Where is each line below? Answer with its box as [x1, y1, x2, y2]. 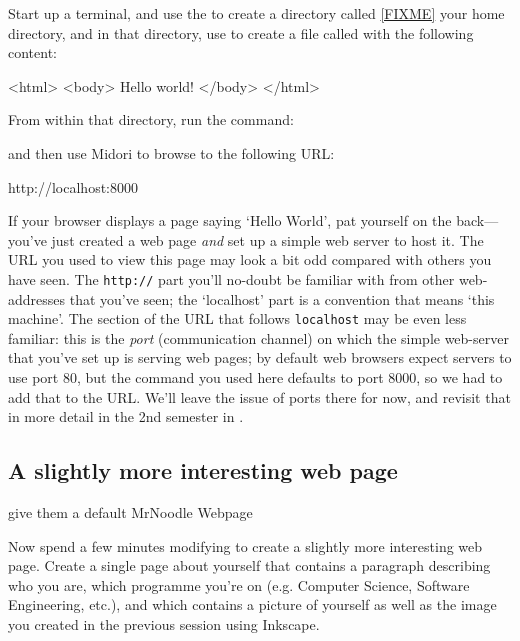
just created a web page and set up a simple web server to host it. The [51, 229, 484, 250]
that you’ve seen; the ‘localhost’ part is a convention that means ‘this [69, 288, 495, 309]
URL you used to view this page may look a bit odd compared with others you [8, 249, 492, 270]
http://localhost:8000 [8, 176, 138, 197]
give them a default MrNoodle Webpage [8, 502, 253, 523]
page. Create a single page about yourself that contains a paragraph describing [8, 555, 491, 576]
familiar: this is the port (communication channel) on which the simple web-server [8, 327, 509, 348]
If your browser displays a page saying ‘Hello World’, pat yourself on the [8, 210, 452, 231]
